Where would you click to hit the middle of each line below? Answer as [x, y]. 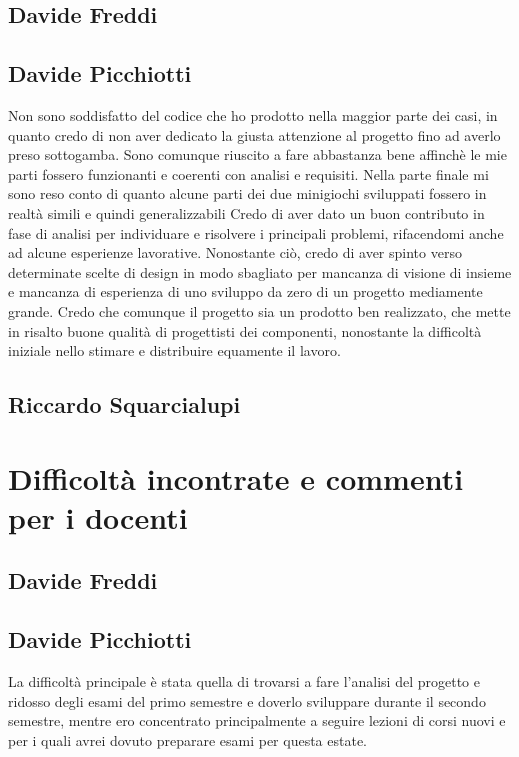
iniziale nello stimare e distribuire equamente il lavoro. [174, 350]
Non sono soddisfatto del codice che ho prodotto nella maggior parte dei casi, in [253, 114]
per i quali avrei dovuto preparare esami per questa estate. [188, 739]
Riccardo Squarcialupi [124, 404]
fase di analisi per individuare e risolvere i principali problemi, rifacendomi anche [256, 232]
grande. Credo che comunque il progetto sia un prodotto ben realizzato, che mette [259, 310]
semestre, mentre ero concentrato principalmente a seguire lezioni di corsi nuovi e [257, 720]
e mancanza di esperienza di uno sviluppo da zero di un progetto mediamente [245, 291]
